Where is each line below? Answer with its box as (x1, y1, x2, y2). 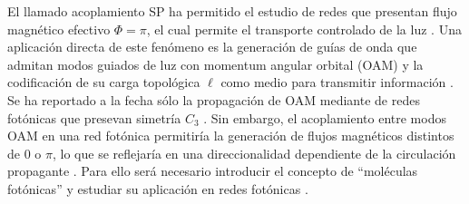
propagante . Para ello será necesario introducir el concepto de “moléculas (7, 161, 418, 180)
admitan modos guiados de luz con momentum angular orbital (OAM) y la (7, 54, 424, 73)
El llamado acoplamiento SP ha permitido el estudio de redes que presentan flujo (7, 2, 457, 20)
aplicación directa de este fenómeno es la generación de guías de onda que (7, 37, 417, 56)
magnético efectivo (7, 19, 111, 38)
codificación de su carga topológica (7, 73, 200, 92)
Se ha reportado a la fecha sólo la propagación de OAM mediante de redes (7, 90, 420, 109)
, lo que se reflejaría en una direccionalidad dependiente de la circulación (52, 143, 456, 162)
